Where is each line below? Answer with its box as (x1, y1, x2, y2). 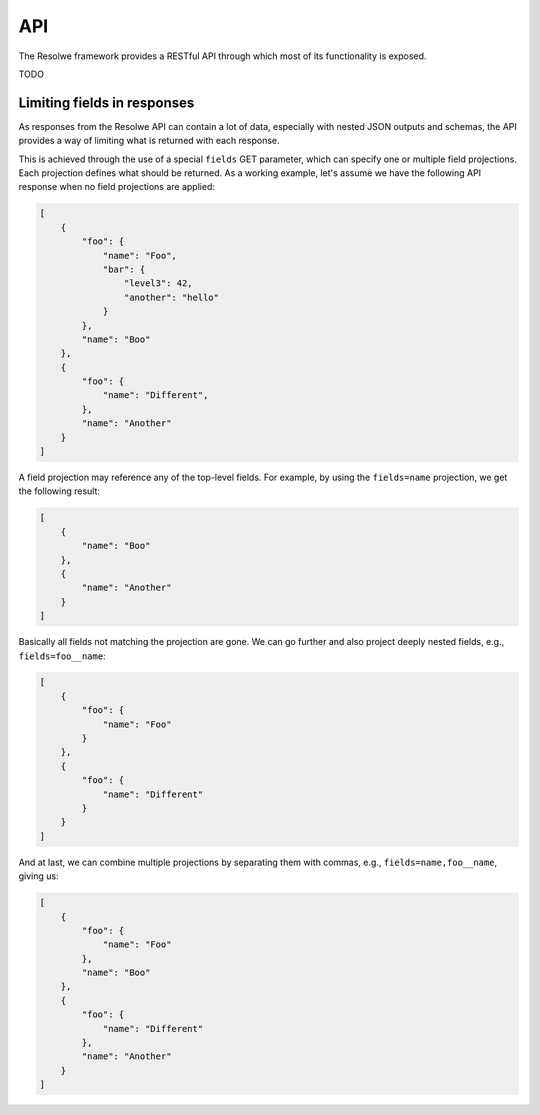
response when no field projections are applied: (18, 181, 215, 193)
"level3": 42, (123, 278, 194, 289)
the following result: (18, 485, 100, 497)
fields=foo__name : (18, 650, 106, 662)
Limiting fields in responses (18, 94, 195, 111)
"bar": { (102, 263, 146, 275)
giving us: (18, 870, 59, 882)
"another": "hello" (123, 291, 220, 303)
